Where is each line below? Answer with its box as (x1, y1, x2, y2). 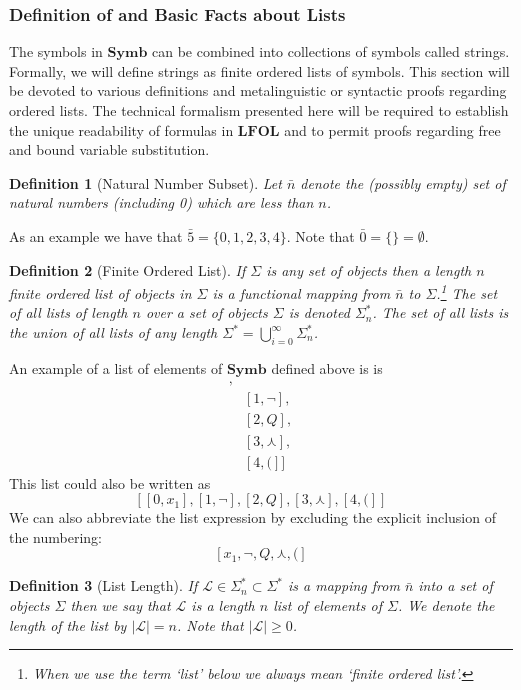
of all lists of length (9, 302, 128, 323)
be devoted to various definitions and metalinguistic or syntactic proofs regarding (9, 80, 507, 101)
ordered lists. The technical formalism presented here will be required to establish (9, 100, 509, 120)
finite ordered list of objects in (9, 282, 192, 303)
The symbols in (9, 41, 103, 62)
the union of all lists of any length (9, 322, 218, 342)
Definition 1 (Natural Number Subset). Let (9, 172, 282, 193)
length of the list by (9, 614, 127, 635)
